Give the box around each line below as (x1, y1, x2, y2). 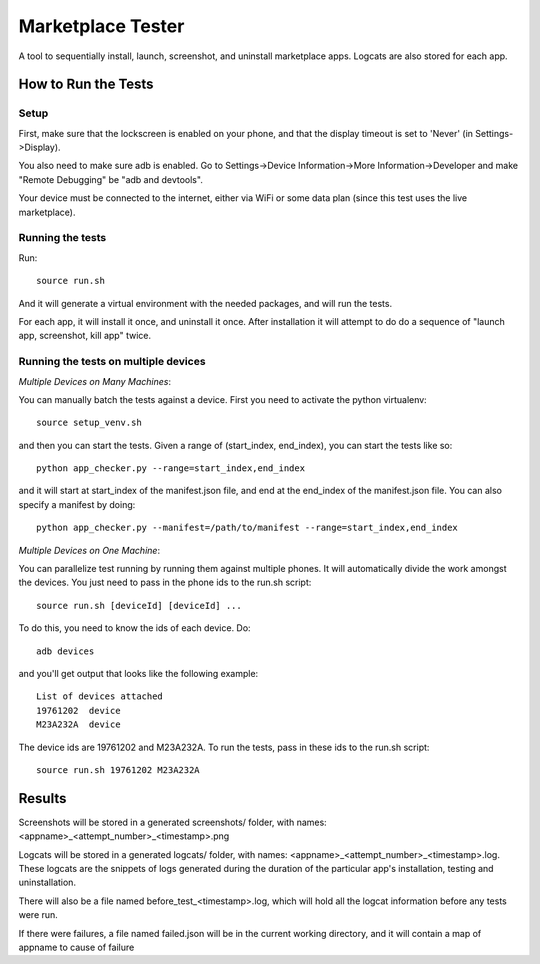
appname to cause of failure (18, 941, 135, 953)
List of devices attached (36, 691, 164, 702)
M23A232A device (36, 719, 121, 730)
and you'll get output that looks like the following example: (18, 667, 259, 679)
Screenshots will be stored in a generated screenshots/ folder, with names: (18, 816, 327, 828)
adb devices (36, 645, 95, 657)
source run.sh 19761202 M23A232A (36, 764, 200, 775)
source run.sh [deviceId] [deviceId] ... (36, 600, 242, 611)
